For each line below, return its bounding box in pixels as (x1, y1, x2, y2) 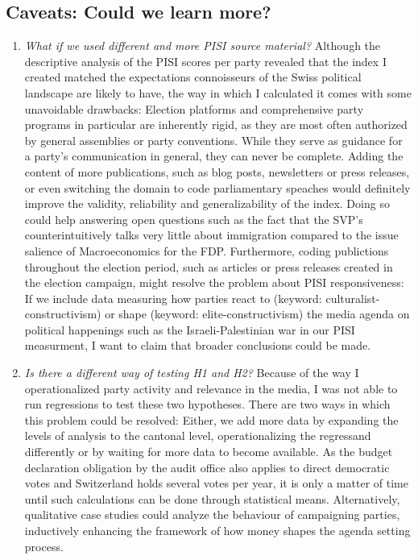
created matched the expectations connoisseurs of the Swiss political (24, 68, 362, 85)
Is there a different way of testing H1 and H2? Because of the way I (24, 364, 359, 381)
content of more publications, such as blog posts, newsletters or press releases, (24, 163, 410, 180)
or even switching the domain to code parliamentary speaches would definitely (24, 179, 411, 196)
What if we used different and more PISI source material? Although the (24, 37, 381, 54)
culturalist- (325, 289, 380, 306)
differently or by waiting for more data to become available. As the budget (24, 443, 393, 460)
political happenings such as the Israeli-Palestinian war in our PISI (24, 321, 355, 338)
